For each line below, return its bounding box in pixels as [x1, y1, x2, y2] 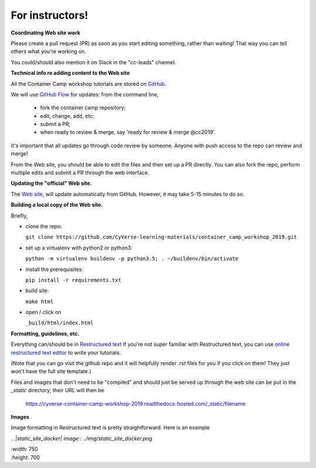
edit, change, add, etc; [40, 112, 95, 119]
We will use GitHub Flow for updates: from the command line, [11, 91, 159, 98]
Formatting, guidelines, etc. [11, 330, 80, 337]
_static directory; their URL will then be [11, 387, 105, 394]
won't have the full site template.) [11, 368, 92, 375]
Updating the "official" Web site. [11, 180, 92, 187]
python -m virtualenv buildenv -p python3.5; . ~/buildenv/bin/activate [25, 255, 239, 262]
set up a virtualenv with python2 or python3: [25, 244, 133, 251]
